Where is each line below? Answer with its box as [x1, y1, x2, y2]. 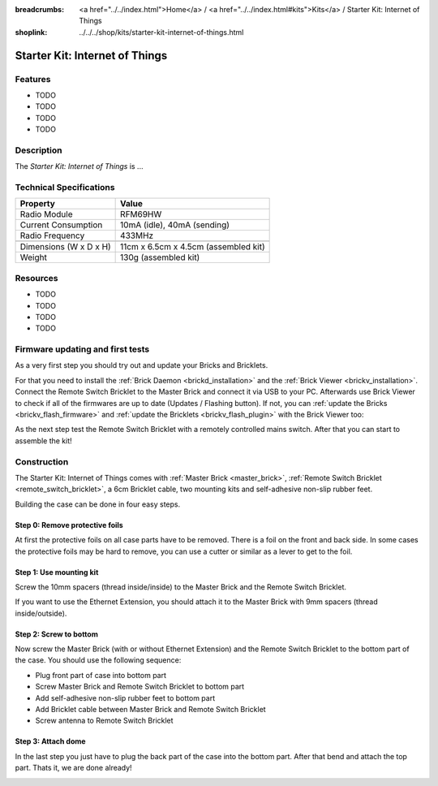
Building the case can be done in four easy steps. [15, 499, 181, 509]
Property [19, 198, 56, 209]
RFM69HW [120, 209, 162, 220]
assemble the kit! [15, 435, 72, 446]
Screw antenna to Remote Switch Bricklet [35, 715, 174, 726]
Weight [19, 252, 48, 263]
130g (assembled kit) [120, 252, 200, 263]
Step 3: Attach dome [15, 736, 86, 746]
